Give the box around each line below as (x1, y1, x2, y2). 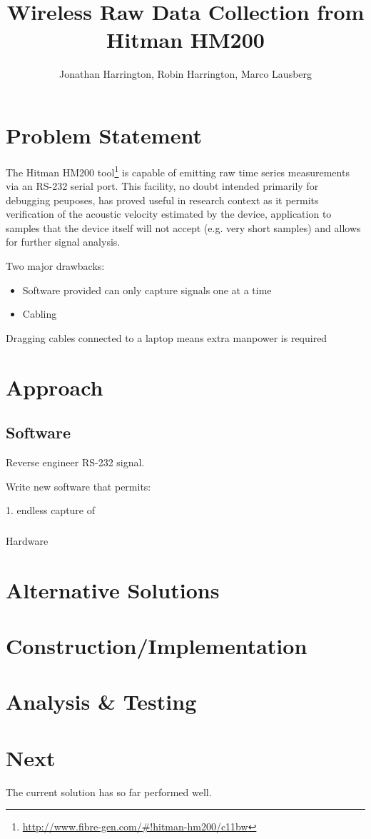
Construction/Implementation (6, 630, 308, 660)
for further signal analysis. (6, 234, 121, 249)
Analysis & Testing (6, 687, 197, 716)
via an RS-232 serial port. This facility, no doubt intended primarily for (6, 179, 319, 194)
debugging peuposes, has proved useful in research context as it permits (6, 192, 319, 207)
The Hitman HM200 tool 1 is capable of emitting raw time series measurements (6, 162, 350, 179)
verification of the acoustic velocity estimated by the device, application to (6, 206, 332, 221)
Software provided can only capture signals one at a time (22, 282, 272, 297)
